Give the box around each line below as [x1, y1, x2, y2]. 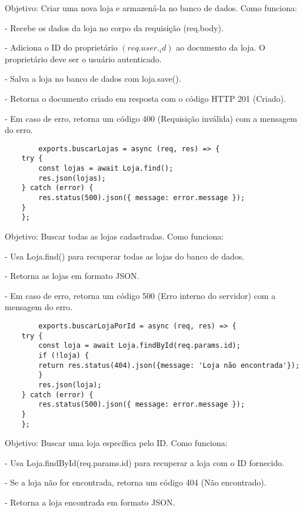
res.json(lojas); [38, 174, 106, 182]
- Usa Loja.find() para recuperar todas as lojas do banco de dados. [5, 250, 245, 262]
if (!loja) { [38, 351, 89, 360]
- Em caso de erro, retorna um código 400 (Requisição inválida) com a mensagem [5, 112, 297, 124]
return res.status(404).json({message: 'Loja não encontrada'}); [38, 361, 300, 370]
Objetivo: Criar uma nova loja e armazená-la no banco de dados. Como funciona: [5, 2, 297, 14]
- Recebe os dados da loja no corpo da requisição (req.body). [5, 21, 224, 34]
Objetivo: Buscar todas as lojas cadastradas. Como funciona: [5, 230, 224, 242]
